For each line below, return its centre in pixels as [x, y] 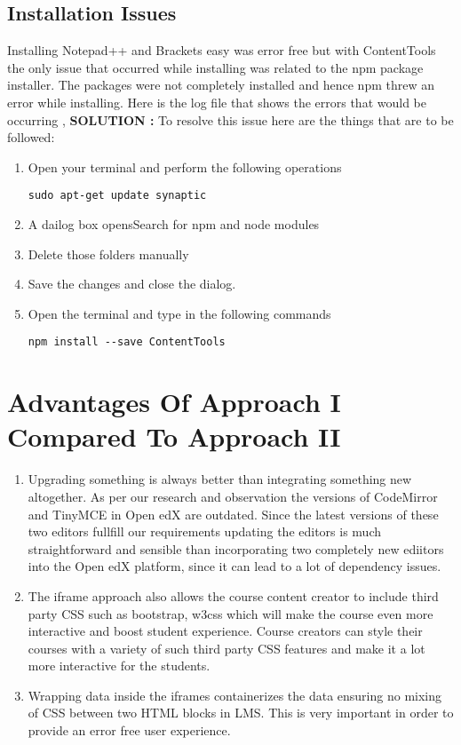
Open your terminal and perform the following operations [185, 166]
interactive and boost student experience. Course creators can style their [225, 631]
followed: [31, 137]
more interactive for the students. [119, 666]
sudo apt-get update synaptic [117, 196]
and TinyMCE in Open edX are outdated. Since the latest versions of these [233, 514]
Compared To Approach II [174, 436]
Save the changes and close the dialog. [132, 284]
